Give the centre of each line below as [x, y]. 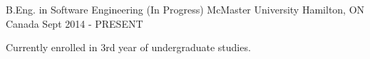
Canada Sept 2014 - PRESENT [74, 23]
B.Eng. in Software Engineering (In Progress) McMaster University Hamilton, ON [185, 9]
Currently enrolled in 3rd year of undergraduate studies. [128, 47]
